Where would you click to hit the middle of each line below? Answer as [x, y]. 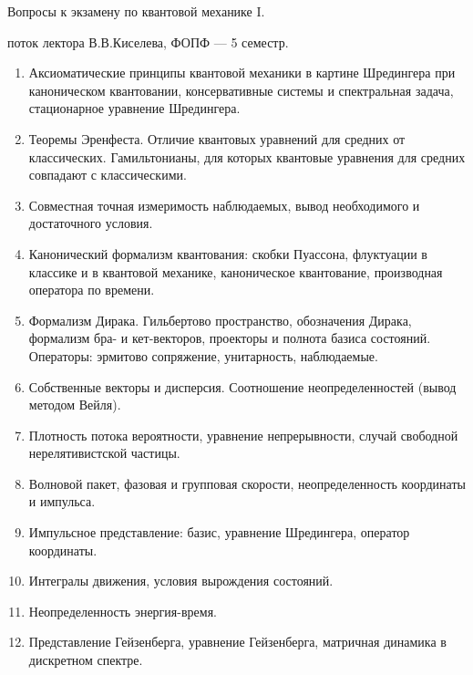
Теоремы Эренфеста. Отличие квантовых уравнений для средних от [217, 138]
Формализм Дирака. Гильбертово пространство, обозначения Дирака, [220, 320]
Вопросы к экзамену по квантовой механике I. [136, 11]
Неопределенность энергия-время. [123, 611]
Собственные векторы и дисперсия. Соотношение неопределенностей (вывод [242, 386]
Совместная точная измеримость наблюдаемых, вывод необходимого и [224, 205]
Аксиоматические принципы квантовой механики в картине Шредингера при [242, 73]
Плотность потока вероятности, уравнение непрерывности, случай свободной [243, 435]
